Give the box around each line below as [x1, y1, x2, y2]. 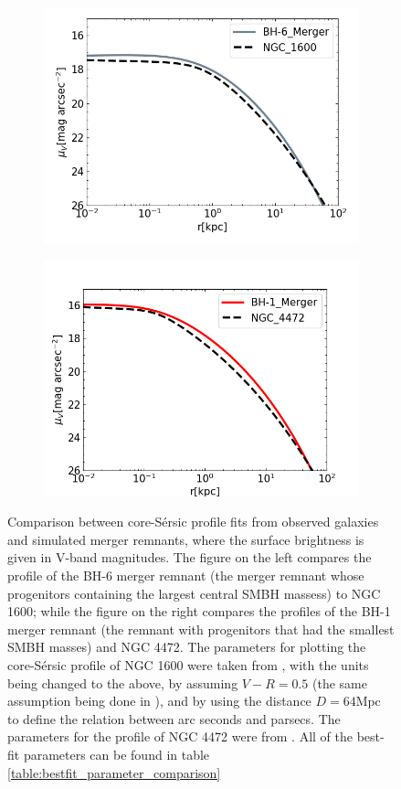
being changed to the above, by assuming [7, 673, 238, 692]
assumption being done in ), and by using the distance [7, 691, 311, 710]
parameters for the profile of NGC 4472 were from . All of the [7, 727, 354, 746]
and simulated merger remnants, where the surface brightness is [7, 529, 364, 549]
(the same [311, 673, 367, 692]
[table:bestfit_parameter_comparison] [7, 762, 221, 782]
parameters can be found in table [23, 744, 210, 763]
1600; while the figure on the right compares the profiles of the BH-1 [7, 602, 391, 621]
